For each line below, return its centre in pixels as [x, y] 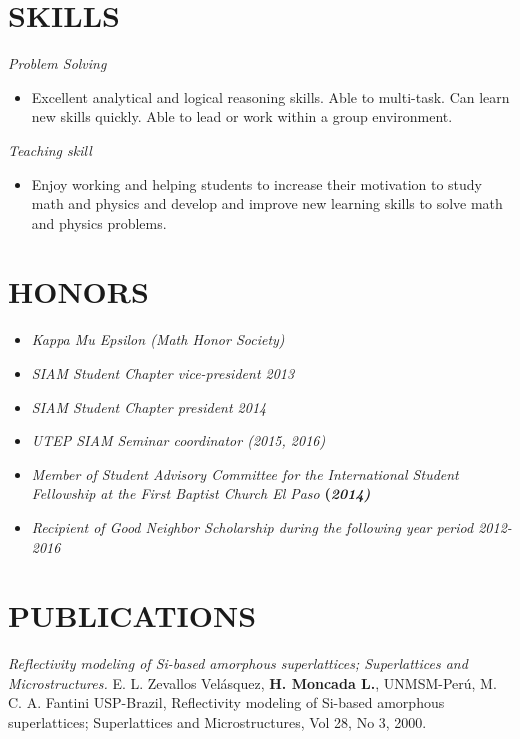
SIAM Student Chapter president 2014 [149, 406]
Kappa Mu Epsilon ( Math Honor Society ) [158, 339]
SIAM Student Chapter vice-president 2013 [163, 373]
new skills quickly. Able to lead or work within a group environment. [242, 116]
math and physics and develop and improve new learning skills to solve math [267, 203]
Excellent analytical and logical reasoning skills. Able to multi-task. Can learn [270, 96]
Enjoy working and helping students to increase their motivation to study [257, 183]
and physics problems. [99, 222]
